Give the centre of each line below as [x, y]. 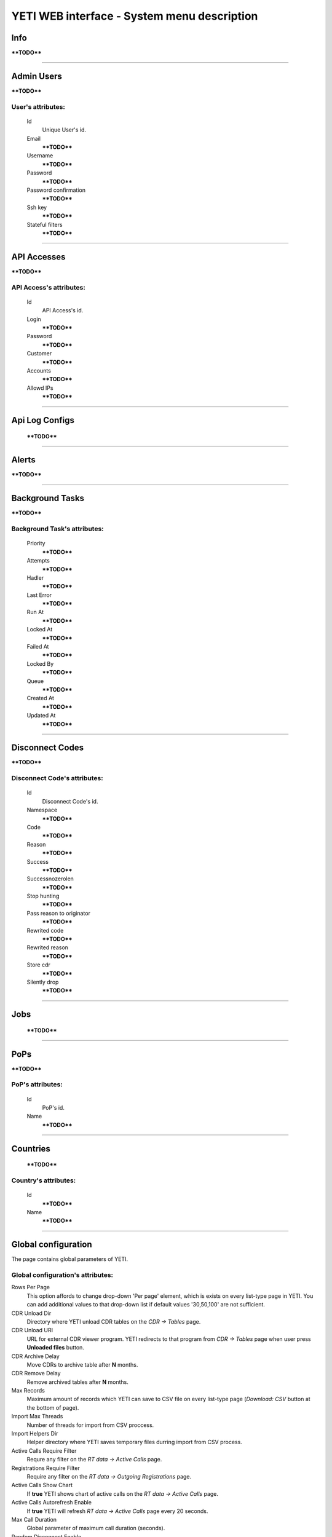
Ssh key [37, 207]
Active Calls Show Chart [42, 1485]
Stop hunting [43, 896]
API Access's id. [63, 310]
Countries [31, 1149]
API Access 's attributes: [48, 287]
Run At [35, 612]
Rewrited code [45, 930]
